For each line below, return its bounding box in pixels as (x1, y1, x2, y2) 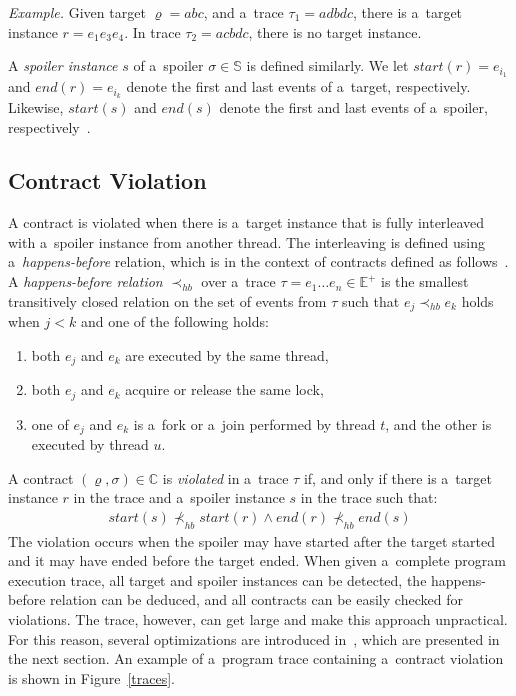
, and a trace (203, 2, 284, 22)
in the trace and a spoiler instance (73, 487, 285, 508)
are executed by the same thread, (125, 344, 329, 365)
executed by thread (31, 434, 149, 455)
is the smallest (381, 271, 469, 292)
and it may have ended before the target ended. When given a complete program (8, 550, 506, 571)
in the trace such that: (300, 487, 438, 508)
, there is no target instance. (248, 21, 422, 42)
